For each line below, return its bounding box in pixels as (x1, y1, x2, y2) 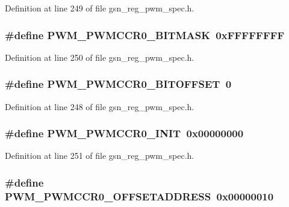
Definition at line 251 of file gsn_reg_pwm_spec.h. (5, 149, 194, 162)
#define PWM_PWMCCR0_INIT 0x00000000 (5, 126, 244, 141)
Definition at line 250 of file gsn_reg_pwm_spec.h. (5, 51, 194, 63)
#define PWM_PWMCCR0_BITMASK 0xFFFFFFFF (5, 27, 285, 42)
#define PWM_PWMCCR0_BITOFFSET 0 (5, 76, 232, 91)
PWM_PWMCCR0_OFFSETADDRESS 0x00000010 (5, 188, 274, 203)
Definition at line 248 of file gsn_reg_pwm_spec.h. (5, 100, 194, 113)
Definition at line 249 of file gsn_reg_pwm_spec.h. (5, 2, 194, 14)
